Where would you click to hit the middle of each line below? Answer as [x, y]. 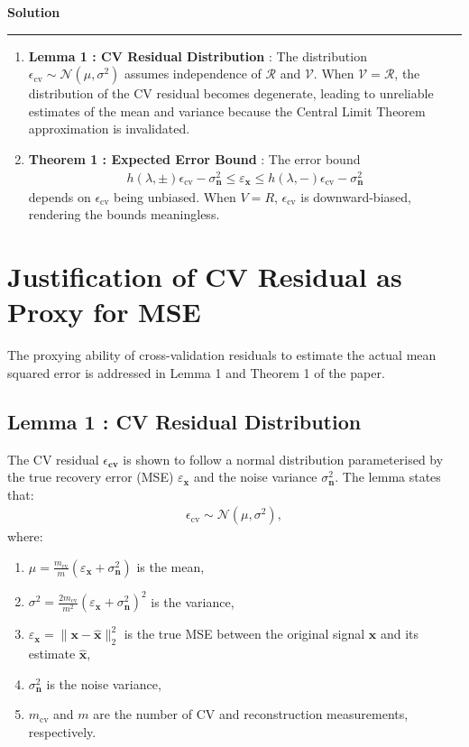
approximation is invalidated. [109, 129]
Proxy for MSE [104, 312]
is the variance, [193, 601]
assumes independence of [193, 74]
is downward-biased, [356, 196]
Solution [34, 12]
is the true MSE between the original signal [244, 634]
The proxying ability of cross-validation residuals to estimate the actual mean [222, 355]
